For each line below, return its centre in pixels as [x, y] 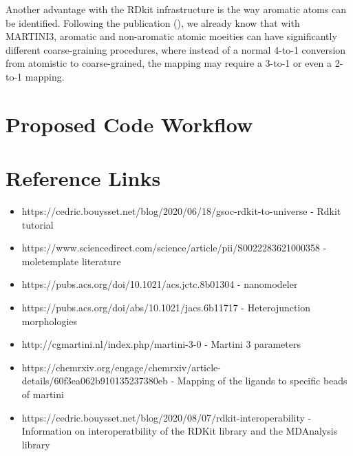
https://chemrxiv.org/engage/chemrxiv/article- [121, 367]
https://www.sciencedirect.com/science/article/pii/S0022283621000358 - [174, 248]
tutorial [38, 224]
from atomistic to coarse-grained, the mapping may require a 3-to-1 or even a [169, 63]
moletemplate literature [71, 261]
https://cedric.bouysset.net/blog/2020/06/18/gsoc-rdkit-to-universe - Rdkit [181, 211]
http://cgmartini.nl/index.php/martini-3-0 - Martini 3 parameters [161, 344]
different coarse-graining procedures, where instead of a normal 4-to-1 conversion [176, 49]
